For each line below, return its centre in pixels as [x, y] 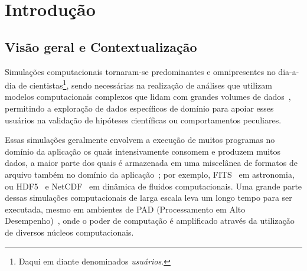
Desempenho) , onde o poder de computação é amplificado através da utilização [150, 221]
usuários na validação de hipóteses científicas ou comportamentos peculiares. [143, 120]
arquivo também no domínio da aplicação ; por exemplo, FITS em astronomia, [150, 174]
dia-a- [289, 71]
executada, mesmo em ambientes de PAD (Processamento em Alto [125, 209]
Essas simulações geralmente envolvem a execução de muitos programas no [140, 140]
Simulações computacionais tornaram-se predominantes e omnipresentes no [140, 71]
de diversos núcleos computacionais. [69, 232]
